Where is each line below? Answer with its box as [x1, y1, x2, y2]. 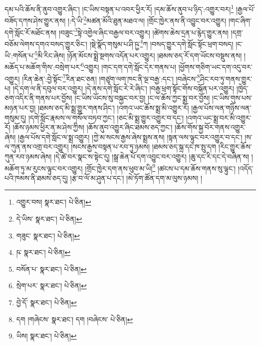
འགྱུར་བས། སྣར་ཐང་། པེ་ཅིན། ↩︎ [16, 197, 91, 207]
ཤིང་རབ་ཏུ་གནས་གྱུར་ [200, 73, 253, 84]
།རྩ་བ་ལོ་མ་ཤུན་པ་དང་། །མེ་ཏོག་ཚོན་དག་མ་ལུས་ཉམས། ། [70, 172, 203, 183]
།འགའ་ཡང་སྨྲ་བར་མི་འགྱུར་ [186, 112, 252, 122]
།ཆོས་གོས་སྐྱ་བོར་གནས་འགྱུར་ [174, 122, 246, 132]
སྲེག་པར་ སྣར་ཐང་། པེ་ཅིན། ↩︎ [16, 280, 87, 291]
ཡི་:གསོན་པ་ [4, 50, 35, 60]
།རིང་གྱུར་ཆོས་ [218, 141, 252, 152]
